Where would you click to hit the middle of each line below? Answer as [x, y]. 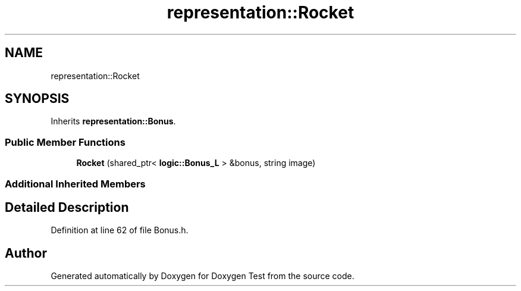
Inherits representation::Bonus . [113, 121]
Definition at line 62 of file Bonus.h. [120, 230]
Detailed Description [67, 207]
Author [26, 253]
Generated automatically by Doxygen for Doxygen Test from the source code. [203, 276]
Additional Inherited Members [75, 184]
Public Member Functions [65, 142]
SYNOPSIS [37, 99]
